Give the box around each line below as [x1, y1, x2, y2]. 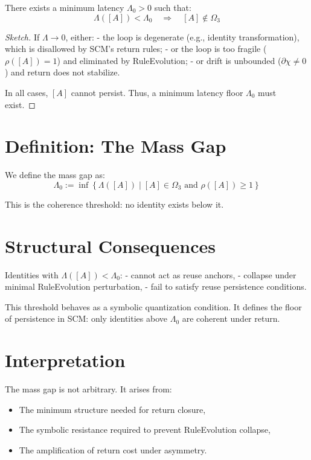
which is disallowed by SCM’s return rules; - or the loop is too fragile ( [5, 42, 267, 55]
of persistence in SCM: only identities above [5, 312, 167, 325]
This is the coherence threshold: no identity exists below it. [5, 197, 224, 210]
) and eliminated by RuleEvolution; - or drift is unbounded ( [57, 54, 281, 66]
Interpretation [5, 348, 126, 372]
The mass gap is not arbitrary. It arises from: [5, 383, 172, 395]
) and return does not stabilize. [5, 66, 120, 78]
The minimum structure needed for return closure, [19, 403, 206, 415]
